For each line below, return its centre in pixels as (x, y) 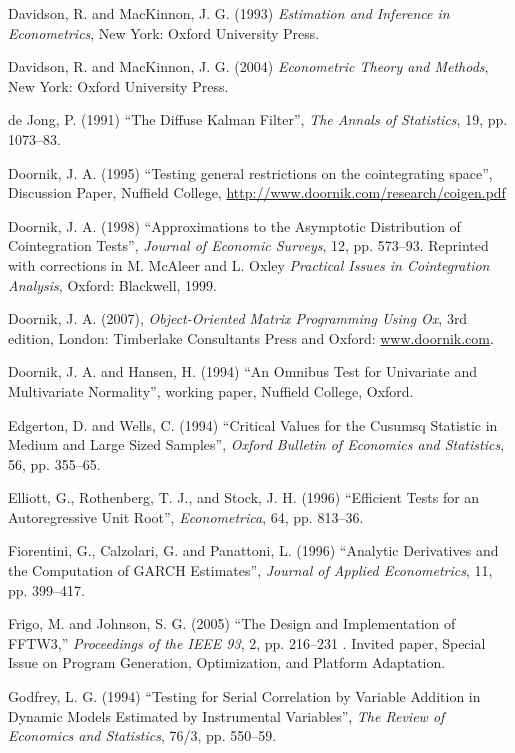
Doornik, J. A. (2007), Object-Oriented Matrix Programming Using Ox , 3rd (238, 318)
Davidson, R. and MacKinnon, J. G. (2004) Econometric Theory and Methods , (248, 66)
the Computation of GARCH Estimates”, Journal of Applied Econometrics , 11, (250, 570)
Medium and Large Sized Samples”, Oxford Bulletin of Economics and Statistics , (256, 444)
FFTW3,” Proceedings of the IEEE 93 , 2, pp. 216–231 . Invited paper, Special (247, 642)
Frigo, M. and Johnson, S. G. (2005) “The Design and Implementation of (232, 623)
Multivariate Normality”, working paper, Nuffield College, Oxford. (211, 390)
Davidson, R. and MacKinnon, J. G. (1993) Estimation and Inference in (229, 13)
